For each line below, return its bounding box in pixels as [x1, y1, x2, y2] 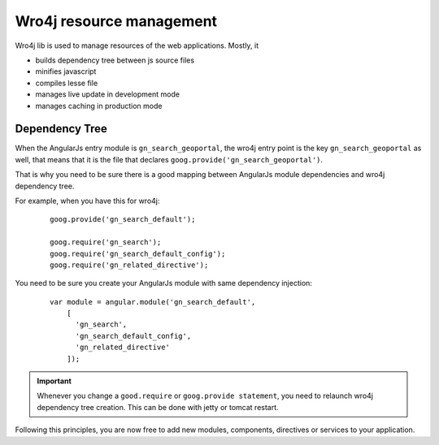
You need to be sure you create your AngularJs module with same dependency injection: [15, 279, 313, 288]
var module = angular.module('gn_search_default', [50, 297, 256, 306]
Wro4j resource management [15, 12, 218, 30]
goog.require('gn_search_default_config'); [50, 248, 226, 258]
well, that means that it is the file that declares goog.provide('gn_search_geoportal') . [15, 154, 324, 164]
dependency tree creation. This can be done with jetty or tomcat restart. [37, 402, 280, 412]
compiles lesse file [35, 78, 98, 88]
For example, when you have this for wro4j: [15, 196, 160, 205]
